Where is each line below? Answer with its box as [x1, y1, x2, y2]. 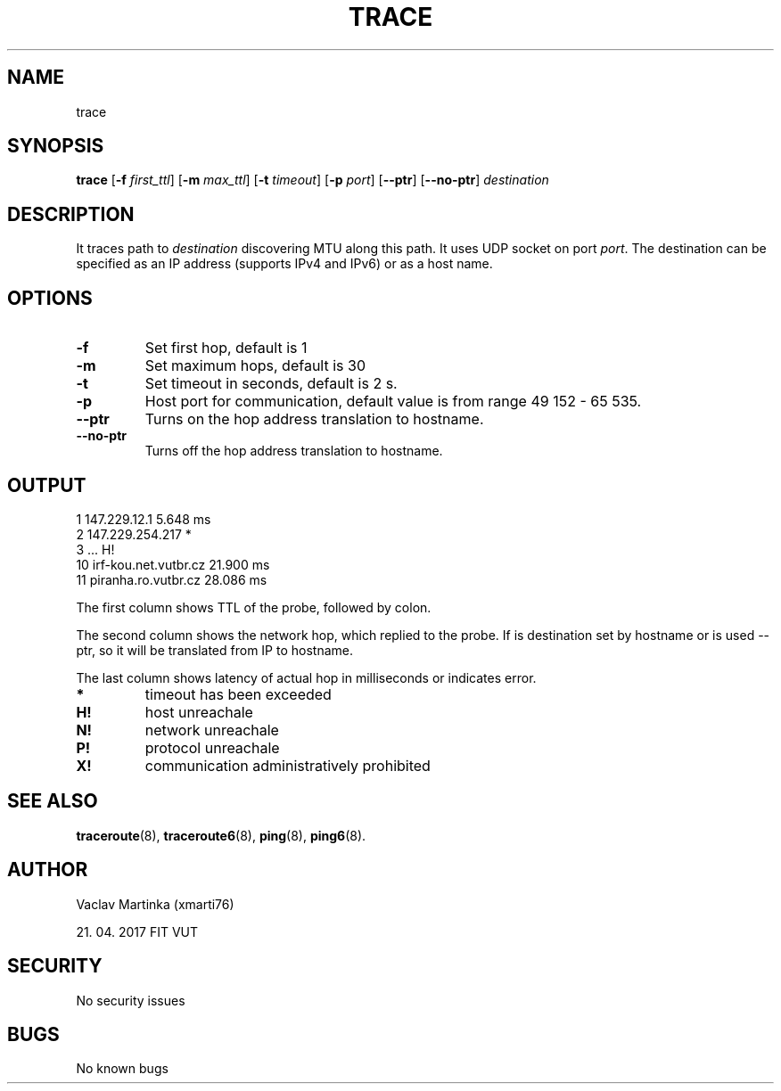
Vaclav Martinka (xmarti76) [76, 896, 234, 912]
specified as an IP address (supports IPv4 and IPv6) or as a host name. [76, 256, 493, 272]
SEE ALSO [7, 790, 98, 813]
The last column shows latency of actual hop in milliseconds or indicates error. [76, 669, 537, 685]
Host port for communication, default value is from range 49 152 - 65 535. [144, 392, 642, 411]
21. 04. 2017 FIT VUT [76, 923, 199, 939]
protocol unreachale [144, 738, 280, 757]
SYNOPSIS [7, 135, 104, 158]
